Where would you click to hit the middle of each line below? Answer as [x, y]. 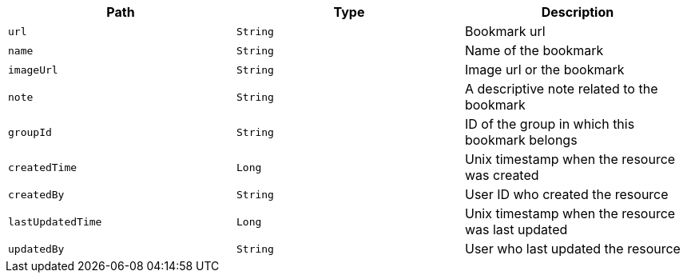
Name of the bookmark [534, 50]
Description [578, 12]
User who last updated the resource [572, 249]
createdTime [43, 167]
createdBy [36, 194]
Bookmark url [505, 31]
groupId [30, 132]
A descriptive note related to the [561, 89]
